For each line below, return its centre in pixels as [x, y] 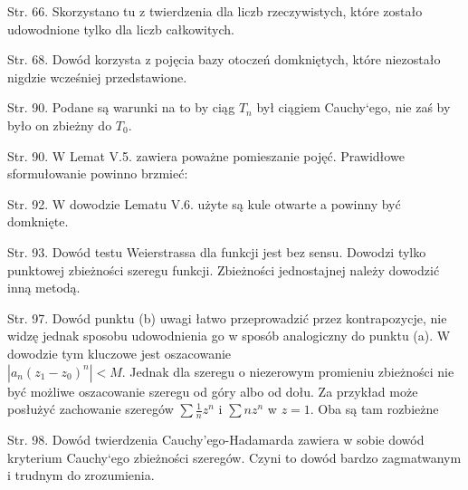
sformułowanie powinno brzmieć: [98, 173]
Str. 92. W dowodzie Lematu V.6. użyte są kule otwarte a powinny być [204, 203]
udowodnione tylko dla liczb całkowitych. [121, 29]
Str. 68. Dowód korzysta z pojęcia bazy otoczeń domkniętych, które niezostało [224, 59]
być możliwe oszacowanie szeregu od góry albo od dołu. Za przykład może [213, 391]
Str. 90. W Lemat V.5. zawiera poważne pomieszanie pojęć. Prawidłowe [206, 155]
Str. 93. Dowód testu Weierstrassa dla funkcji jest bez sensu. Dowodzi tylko [217, 251]
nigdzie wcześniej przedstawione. [97, 77]
